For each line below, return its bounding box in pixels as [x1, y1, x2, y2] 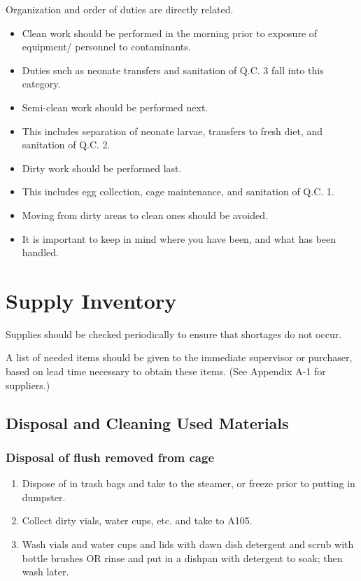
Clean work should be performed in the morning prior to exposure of [22, 25, 318, 40]
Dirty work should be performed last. [22, 160, 182, 175]
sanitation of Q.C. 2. [22, 137, 111, 152]
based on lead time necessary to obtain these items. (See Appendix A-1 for [6, 364, 326, 379]
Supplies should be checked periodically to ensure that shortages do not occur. [6, 326, 342, 341]
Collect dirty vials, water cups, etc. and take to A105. [22, 513, 253, 528]
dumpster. [22, 489, 66, 504]
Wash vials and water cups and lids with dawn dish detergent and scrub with [22, 537, 354, 551]
